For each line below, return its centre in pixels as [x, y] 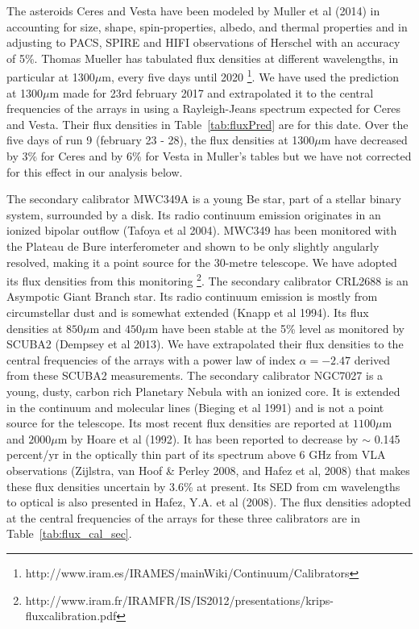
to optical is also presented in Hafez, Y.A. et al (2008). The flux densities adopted [209, 502]
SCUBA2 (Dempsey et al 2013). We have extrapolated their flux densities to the [205, 344]
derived [372, 359]
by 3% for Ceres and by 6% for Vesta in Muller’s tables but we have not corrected [209, 156]
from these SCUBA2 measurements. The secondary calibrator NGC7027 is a [195, 375]
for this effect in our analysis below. [95, 171]
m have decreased [364, 140]
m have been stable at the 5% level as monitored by [276, 328]
